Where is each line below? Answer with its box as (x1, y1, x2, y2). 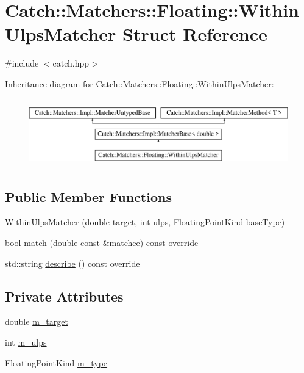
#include (5, 57, 39, 70)
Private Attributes (5, 286, 124, 305)
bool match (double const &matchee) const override (5, 236, 199, 249)
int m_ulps (5, 336, 47, 349)
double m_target (5, 315, 68, 328)
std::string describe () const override (5, 256, 140, 269)
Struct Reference (122, 21, 267, 46)
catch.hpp (52, 57, 90, 70)
